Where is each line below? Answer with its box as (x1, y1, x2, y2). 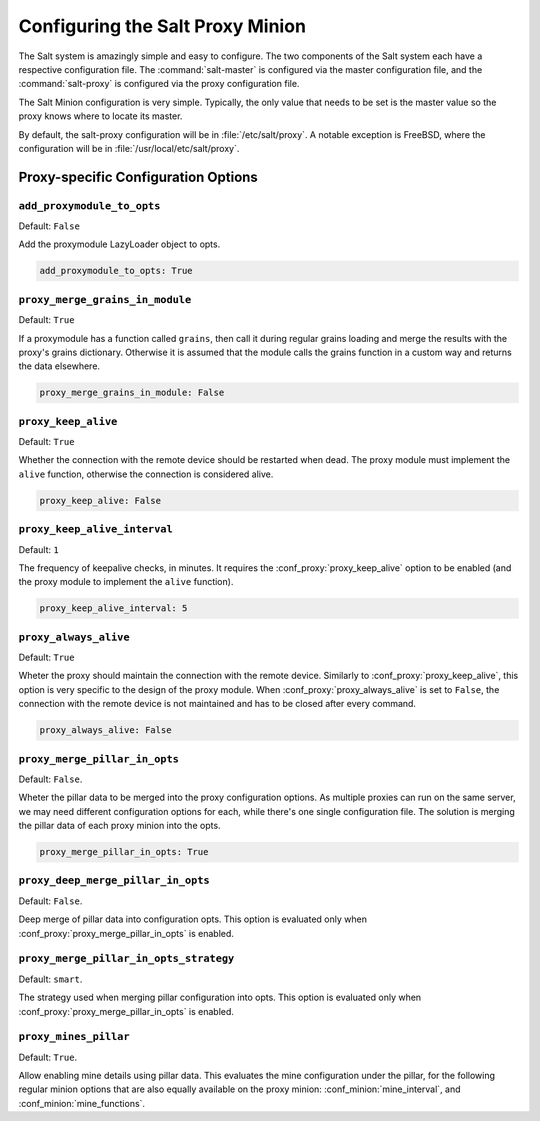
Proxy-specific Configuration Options (18, 168, 259, 185)
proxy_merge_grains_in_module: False (39, 387, 225, 399)
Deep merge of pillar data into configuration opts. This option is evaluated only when (18, 913, 367, 925)
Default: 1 (18, 543, 59, 555)
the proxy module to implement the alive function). (18, 576, 234, 588)
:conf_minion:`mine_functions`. (18, 1097, 145, 1109)
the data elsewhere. (18, 360, 100, 372)
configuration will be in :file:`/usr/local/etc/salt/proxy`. (18, 142, 240, 154)
